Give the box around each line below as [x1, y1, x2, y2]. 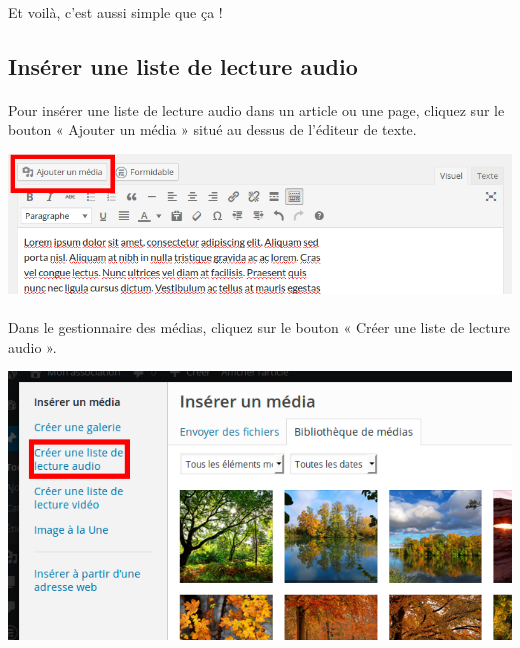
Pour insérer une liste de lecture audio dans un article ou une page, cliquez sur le [8, 99, 505, 120]
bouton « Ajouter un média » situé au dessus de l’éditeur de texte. [8, 119, 417, 140]
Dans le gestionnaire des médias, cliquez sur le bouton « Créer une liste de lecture [8, 316, 511, 337]
